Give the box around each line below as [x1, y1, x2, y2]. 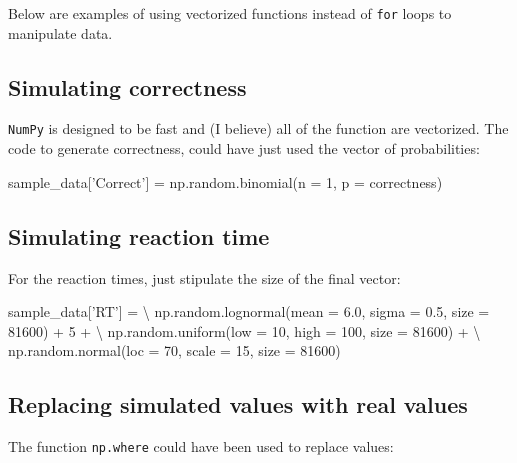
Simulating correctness [8, 71, 247, 102]
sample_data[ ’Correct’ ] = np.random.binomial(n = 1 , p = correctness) [8, 171, 443, 192]
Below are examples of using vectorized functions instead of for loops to [8, 3, 452, 23]
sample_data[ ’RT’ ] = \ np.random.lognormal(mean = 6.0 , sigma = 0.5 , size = [8, 301, 490, 322]
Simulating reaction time [8, 220, 270, 251]
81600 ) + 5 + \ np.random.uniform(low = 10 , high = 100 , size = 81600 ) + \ [8, 320, 481, 341]
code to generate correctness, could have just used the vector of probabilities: [8, 138, 480, 159]
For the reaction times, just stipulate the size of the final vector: [8, 267, 401, 288]
